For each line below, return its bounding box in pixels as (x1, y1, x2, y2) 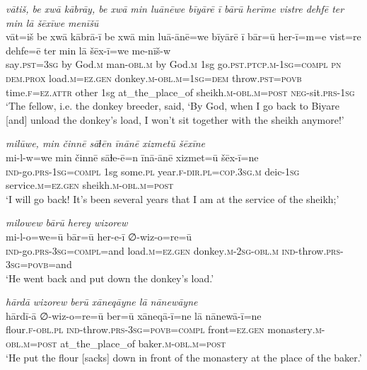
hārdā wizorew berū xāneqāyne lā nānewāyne (6, 294, 198, 309)
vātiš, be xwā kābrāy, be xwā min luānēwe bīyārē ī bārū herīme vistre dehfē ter (6, 1, 344, 16)
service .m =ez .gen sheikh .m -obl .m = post (6, 178, 174, 192)
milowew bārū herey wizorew (6, 215, 128, 230)
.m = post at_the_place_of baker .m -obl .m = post (21, 336, 226, 351)
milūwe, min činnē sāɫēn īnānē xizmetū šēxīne (6, 136, 206, 151)
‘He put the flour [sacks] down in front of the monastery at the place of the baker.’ (6, 349, 362, 364)
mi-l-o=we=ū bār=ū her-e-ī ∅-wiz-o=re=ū (6, 229, 192, 243)
